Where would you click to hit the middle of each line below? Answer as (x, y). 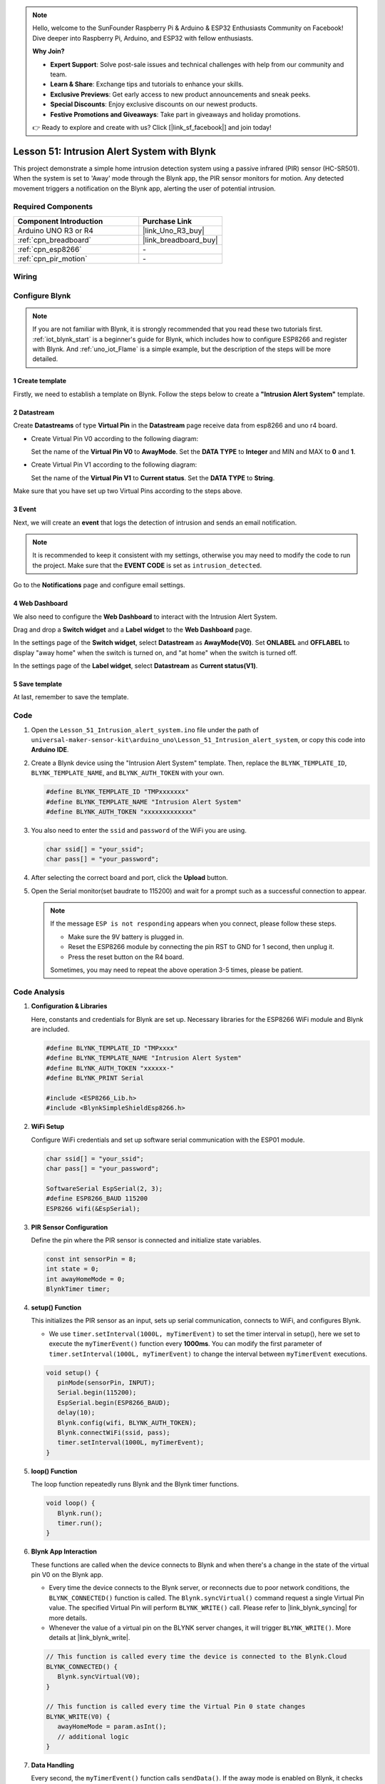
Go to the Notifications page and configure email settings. (99, 585)
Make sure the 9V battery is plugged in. (126, 937)
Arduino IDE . (50, 750)
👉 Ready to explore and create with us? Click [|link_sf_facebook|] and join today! (152, 127)
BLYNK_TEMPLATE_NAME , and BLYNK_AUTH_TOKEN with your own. (128, 773)
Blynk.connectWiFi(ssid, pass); (114, 1432)
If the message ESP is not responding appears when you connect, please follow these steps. (193, 923)
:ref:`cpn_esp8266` (50, 249)
